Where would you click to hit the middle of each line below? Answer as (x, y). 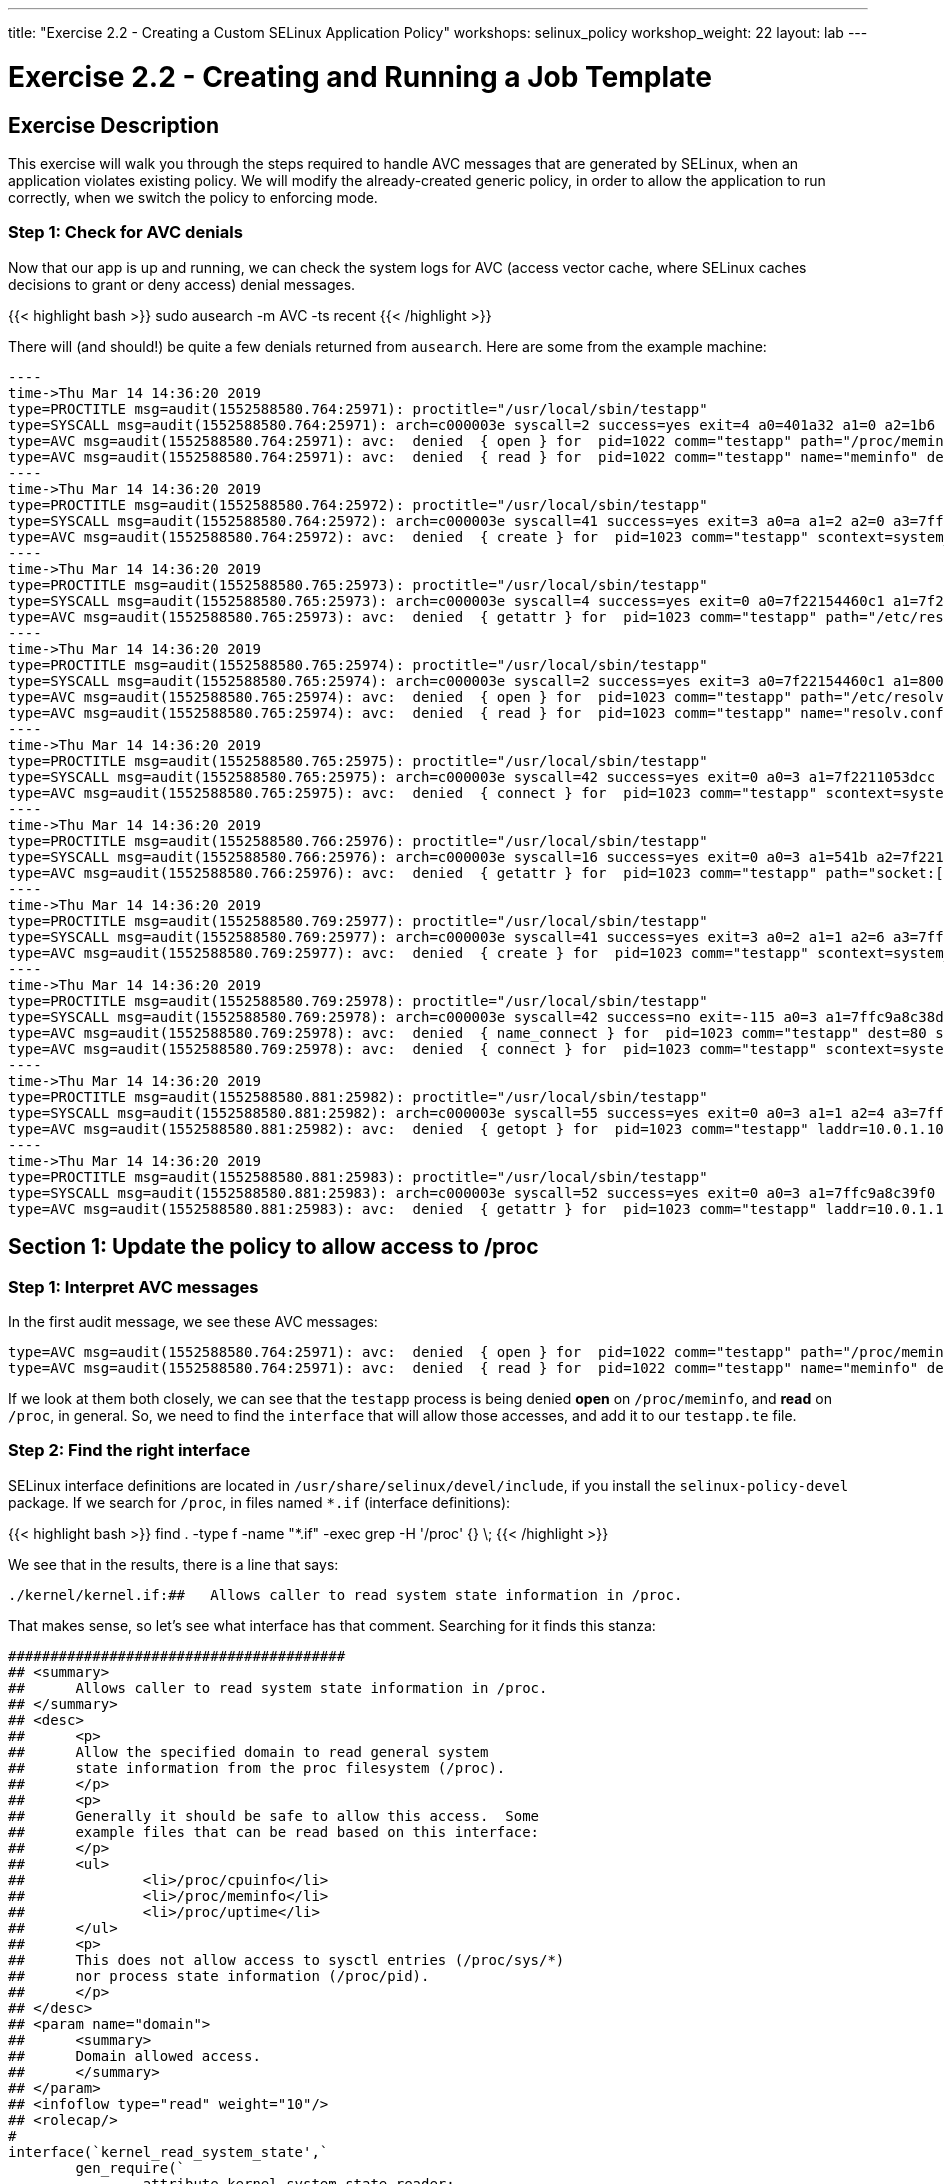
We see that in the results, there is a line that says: (173, 1564)
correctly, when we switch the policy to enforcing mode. (193, 197)
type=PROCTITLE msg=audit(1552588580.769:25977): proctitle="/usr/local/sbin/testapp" (358, 920)
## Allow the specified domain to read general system (248, 1751)
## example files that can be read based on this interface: (274, 1831)
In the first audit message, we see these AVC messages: (193, 1321)
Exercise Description (114, 125)
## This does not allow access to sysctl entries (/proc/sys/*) (286, 1959)
